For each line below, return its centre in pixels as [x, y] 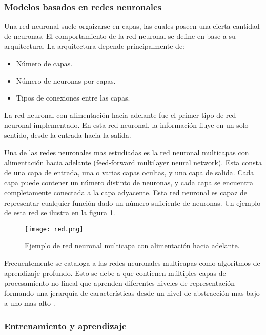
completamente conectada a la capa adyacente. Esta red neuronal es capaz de [126, 192]
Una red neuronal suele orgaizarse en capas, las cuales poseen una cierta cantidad [132, 26]
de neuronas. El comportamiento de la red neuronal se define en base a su [120, 36]
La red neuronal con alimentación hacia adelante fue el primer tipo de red [120, 115]
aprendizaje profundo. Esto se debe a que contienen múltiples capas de [115, 273]
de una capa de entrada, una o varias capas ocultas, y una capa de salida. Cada [129, 172]
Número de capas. [44, 63]
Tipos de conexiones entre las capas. [73, 98]
